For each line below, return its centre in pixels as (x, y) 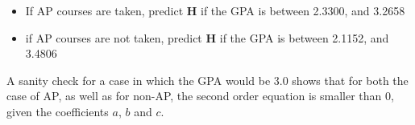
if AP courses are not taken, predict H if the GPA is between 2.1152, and (207, 37)
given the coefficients (58, 111)
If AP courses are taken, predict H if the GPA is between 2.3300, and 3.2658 (215, 10)
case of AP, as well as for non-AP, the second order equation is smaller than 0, (200, 96)
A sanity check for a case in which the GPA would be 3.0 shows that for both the (207, 80)
